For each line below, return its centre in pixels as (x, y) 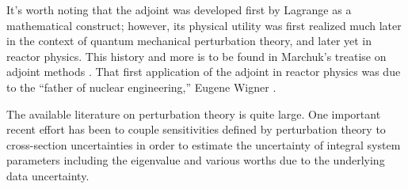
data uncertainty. (48, 175)
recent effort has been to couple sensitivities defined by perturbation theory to (196, 129)
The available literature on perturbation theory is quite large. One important (194, 113)
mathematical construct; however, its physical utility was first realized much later (204, 25)
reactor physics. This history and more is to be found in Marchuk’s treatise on (196, 56)
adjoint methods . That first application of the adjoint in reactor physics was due (204, 72)
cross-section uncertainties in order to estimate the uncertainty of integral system (204, 144)
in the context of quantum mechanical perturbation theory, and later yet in (189, 41)
